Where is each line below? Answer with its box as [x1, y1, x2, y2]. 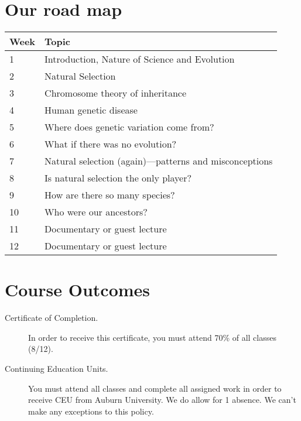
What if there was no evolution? [45, 137, 177, 151]
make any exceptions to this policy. [28, 405, 154, 417]
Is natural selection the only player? [45, 171, 192, 185]
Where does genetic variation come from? [45, 120, 214, 134]
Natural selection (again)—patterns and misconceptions [45, 154, 273, 168]
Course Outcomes [5, 278, 150, 302]
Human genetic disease [45, 103, 138, 117]
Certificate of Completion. [5, 312, 98, 324]
